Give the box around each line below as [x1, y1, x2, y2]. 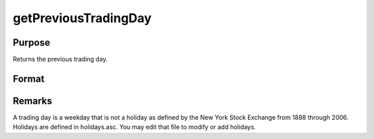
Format [12, 73, 45, 84]
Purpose [12, 37, 51, 48]
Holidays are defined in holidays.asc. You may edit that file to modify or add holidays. [12, 123, 256, 131]
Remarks [12, 95, 53, 106]
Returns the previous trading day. [12, 55, 108, 64]
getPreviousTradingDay [12, 10, 152, 26]
